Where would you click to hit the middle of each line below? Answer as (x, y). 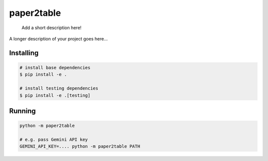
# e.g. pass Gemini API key (54, 139)
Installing (24, 53)
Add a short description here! (52, 28)
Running (23, 111)
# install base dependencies (55, 67)
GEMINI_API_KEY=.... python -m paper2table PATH (80, 146)
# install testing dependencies (59, 88)
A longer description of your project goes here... (58, 39)
